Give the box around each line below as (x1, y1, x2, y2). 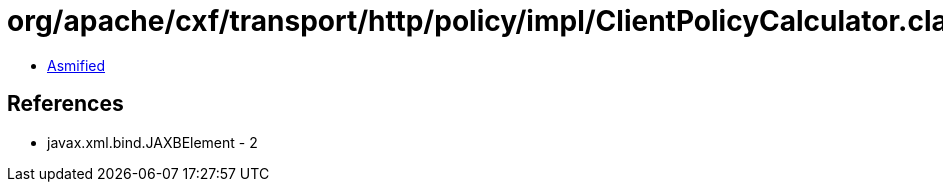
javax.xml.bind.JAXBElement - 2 (47, 133, 258, 151)
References (7, 91, 124, 117)
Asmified (47, 56, 106, 74)
